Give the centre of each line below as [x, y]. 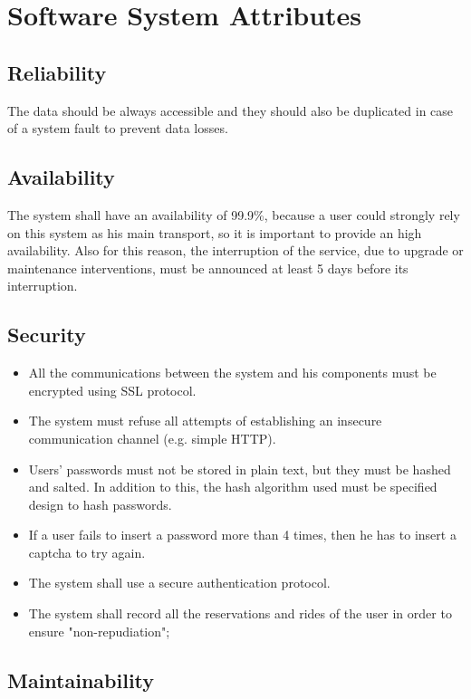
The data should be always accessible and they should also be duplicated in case [231, 110]
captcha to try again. [87, 552]
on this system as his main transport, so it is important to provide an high [215, 232]
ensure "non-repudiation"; [99, 631]
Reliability [57, 72]
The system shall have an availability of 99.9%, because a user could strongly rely [234, 214]
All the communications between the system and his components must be [232, 373]
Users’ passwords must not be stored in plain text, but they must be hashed [240, 469]
